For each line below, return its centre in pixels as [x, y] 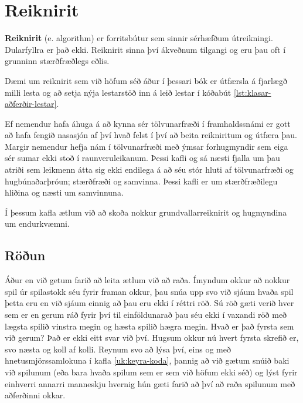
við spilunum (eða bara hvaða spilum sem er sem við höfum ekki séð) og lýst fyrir [151, 372]
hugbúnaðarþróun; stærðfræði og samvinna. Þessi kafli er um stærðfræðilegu [141, 181]
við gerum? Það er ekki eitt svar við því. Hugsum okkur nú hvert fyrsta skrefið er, [152, 337]
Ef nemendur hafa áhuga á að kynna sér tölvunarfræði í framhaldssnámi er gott [148, 123]
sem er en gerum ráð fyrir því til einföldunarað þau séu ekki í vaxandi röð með [146, 315]
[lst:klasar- [252, 92]
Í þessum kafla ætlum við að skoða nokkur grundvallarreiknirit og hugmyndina [146, 212]
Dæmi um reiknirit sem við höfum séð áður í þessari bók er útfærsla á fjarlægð [146, 80]
